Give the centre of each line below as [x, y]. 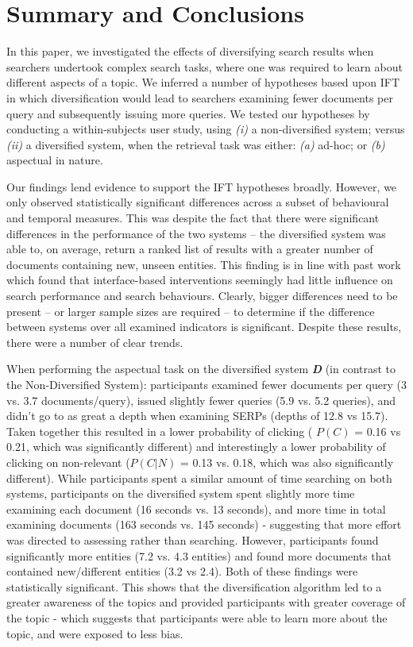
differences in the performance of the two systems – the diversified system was [196, 233]
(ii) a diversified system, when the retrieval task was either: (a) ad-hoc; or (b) [196, 144]
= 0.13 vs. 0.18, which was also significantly [287, 462]
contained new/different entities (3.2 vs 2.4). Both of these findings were [182, 571]
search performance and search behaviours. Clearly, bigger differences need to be [202, 296]
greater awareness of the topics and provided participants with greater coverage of [206, 602]
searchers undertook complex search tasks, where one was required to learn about [205, 66]
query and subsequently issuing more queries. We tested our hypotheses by [188, 113]
